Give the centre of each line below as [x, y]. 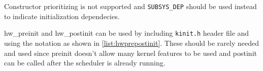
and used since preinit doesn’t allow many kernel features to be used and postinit [130, 53]
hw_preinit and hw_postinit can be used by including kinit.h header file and [127, 33]
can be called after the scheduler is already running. [85, 63]
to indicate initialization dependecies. [62, 16]
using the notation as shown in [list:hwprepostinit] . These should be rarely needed [131, 43]
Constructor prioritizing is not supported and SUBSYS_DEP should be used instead [130, 6]
